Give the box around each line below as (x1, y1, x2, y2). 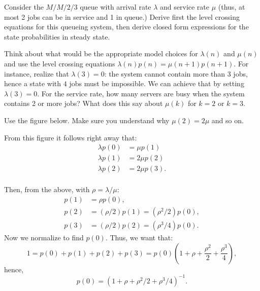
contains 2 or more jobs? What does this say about (4, 98, 163, 108)
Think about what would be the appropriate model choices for (4, 48, 198, 59)
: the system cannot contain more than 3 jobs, (104, 68, 248, 79)
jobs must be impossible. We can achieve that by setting (69, 78, 244, 89)
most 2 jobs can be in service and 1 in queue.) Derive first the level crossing (4, 11, 240, 22)
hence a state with (4, 78, 61, 89)
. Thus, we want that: (105, 232, 173, 242)
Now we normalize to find (4, 232, 84, 242)
